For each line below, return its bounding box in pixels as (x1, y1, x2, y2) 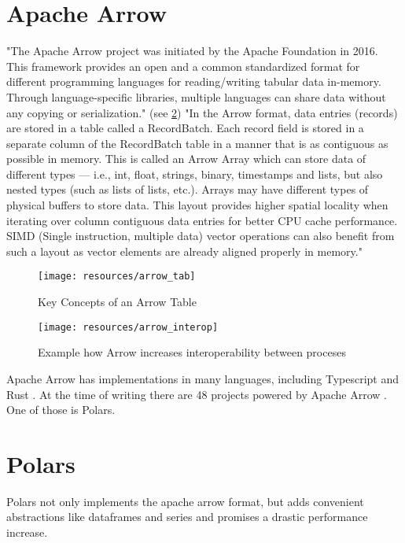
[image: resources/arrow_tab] (38, 271, 196, 283)
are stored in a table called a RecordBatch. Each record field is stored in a (6, 120, 364, 136)
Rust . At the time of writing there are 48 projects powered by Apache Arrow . (6, 386, 387, 402)
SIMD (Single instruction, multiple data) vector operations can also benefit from (6, 227, 395, 244)
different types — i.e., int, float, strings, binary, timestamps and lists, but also (6, 165, 383, 182)
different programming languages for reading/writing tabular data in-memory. (6, 73, 381, 90)
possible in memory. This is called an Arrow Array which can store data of (6, 150, 366, 167)
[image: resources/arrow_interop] (38, 321, 219, 333)
